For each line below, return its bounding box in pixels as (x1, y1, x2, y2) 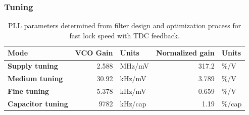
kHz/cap (120, 98, 146, 108)
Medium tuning (8, 73, 63, 84)
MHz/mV (120, 61, 150, 71)
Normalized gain (156, 47, 215, 58)
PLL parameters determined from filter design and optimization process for (8, 20, 241, 31)
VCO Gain (75, 47, 113, 58)
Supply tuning (8, 61, 58, 71)
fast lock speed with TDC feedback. (69, 30, 180, 40)
